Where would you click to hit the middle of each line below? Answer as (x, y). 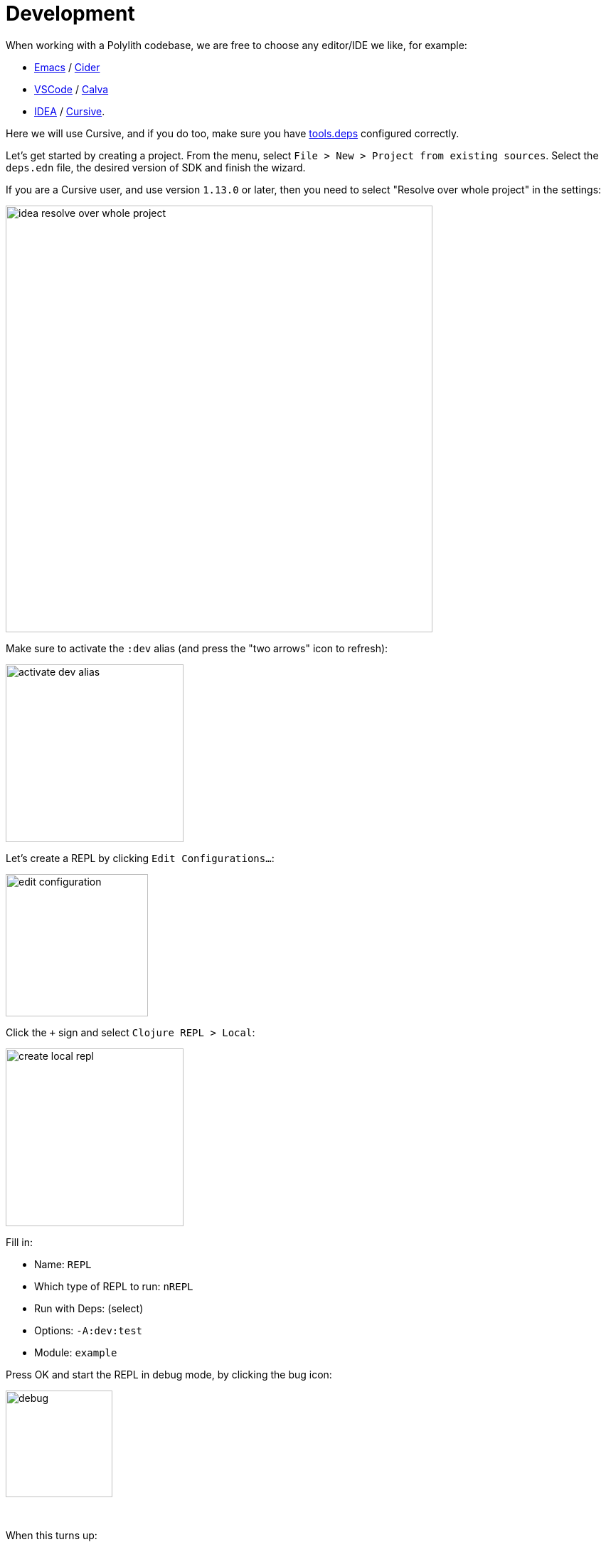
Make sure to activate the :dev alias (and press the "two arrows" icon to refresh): (197, 648)
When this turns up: (52, 1535)
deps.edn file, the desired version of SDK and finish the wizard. (156, 167)
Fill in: (20, 1242)
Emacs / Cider (67, 67)
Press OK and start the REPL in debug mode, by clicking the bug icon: (169, 1374)
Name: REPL (63, 1264)
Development (70, 14)
